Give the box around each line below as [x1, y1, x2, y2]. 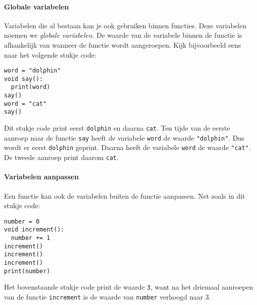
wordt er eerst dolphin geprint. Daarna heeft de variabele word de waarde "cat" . [4, 142, 251, 152]
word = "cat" [4, 100, 47, 107]
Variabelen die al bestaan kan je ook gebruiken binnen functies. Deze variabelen [4, 20, 247, 30]
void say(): [4, 75, 43, 82]
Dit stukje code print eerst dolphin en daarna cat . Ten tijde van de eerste [4, 123, 230, 133]
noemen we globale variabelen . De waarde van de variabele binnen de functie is [4, 30, 242, 40]
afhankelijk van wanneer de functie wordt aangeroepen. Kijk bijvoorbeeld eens [4, 39, 241, 50]
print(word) [11, 83, 51, 91]
